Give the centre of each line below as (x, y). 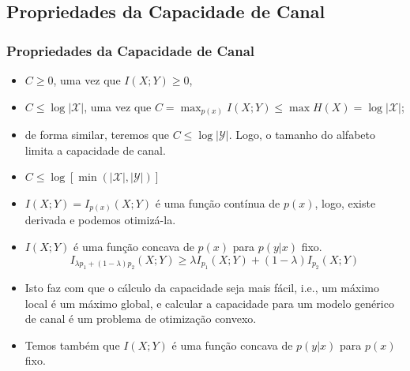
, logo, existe (345, 202)
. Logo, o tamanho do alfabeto (302, 135)
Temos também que (72, 345)
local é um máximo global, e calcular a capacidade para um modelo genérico (209, 303)
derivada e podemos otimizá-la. (100, 220)
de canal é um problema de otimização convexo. (141, 319)
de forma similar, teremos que (97, 135)
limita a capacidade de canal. (95, 150)
